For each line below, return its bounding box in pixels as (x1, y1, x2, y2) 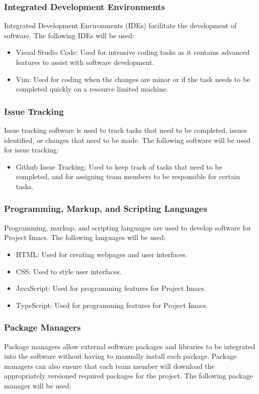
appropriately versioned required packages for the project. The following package (4, 370, 253, 381)
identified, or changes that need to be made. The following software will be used (4, 134, 250, 145)
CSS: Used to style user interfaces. (16, 266, 122, 276)
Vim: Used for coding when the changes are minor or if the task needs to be (16, 73, 250, 84)
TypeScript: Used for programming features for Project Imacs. (16, 299, 208, 310)
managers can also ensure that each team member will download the (4, 360, 215, 371)
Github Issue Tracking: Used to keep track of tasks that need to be (16, 161, 222, 172)
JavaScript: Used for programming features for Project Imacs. (16, 283, 206, 293)
